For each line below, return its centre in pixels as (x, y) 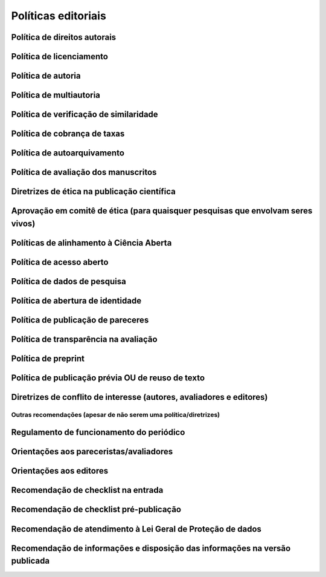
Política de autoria (46, 76)
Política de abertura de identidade (76, 300)
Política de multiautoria (56, 95)
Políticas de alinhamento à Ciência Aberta (91, 243)
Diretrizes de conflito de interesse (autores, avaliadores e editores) (139, 397)
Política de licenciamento (60, 57)
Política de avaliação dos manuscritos (84, 172)
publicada (30, 561)
